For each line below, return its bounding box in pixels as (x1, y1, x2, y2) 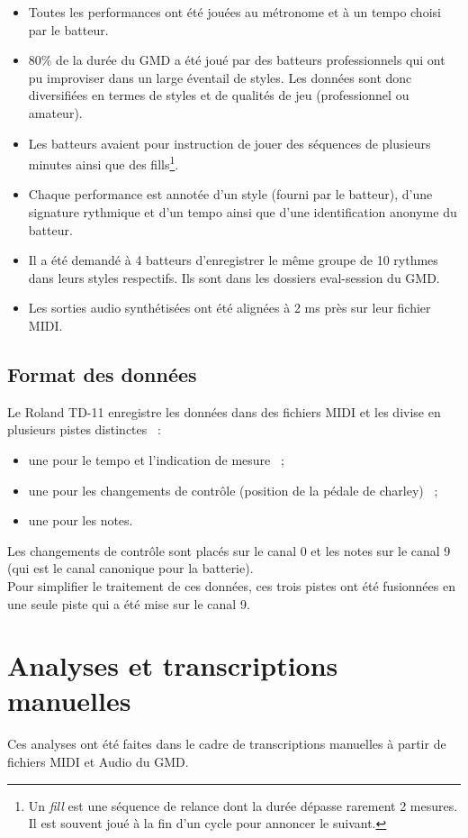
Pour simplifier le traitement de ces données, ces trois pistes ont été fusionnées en (7, 576, 455, 595)
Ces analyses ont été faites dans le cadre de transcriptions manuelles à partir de (7, 734, 446, 753)
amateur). (28, 103, 83, 122)
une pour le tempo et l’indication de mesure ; (28, 450, 284, 469)
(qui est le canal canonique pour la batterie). (7, 559, 254, 578)
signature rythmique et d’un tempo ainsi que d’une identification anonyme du (28, 203, 457, 221)
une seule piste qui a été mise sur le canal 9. (7, 594, 250, 613)
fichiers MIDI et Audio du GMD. (7, 752, 189, 771)
